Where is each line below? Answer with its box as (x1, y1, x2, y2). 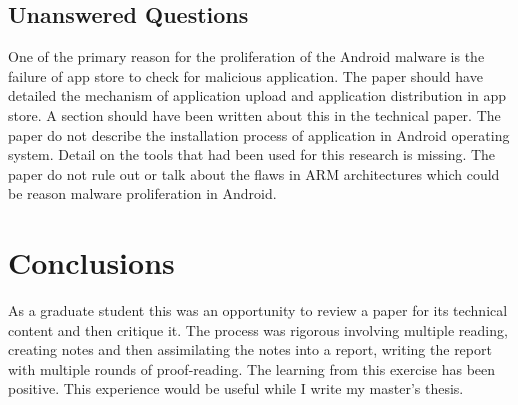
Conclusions (8, 242, 175, 283)
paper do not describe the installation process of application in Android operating (8, 124, 510, 145)
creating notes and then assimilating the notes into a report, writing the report (8, 339, 492, 360)
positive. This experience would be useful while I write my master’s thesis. (8, 378, 464, 399)
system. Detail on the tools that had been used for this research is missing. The (8, 144, 496, 165)
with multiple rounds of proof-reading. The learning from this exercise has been (8, 358, 496, 379)
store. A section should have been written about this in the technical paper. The (8, 104, 501, 125)
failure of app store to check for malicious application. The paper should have (8, 65, 483, 86)
